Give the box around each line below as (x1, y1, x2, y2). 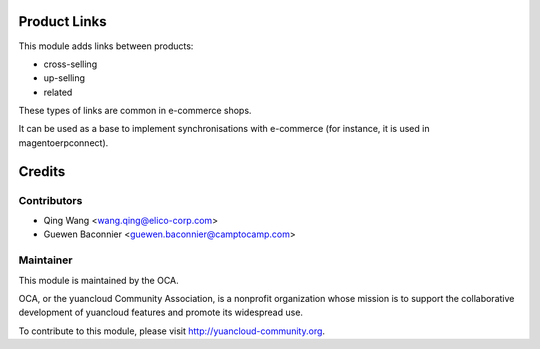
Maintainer (18, 253, 73, 267)
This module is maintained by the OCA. (18, 274, 179, 286)
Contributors (18, 193, 83, 207)
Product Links (18, 13, 107, 30)
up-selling (43, 72, 85, 84)
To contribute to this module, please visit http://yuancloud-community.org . (18, 325, 325, 337)
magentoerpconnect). (18, 136, 109, 149)
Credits (18, 163, 66, 180)
